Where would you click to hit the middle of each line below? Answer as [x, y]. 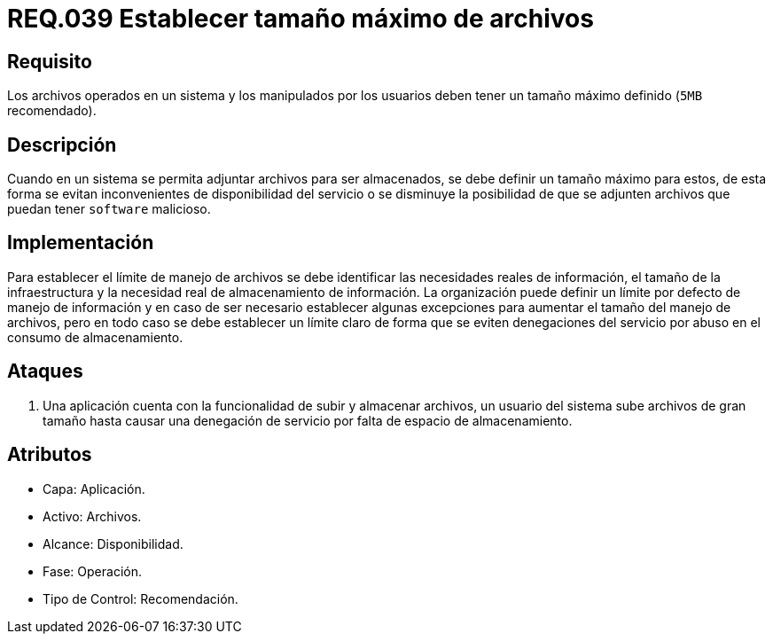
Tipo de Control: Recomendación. [141, 598]
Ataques [45, 371]
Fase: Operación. [92, 571]
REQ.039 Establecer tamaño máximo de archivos [301, 19]
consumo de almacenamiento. [95, 337]
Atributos [50, 455]
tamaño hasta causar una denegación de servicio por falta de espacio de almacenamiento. [308, 420]
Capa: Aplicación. [94, 489]
